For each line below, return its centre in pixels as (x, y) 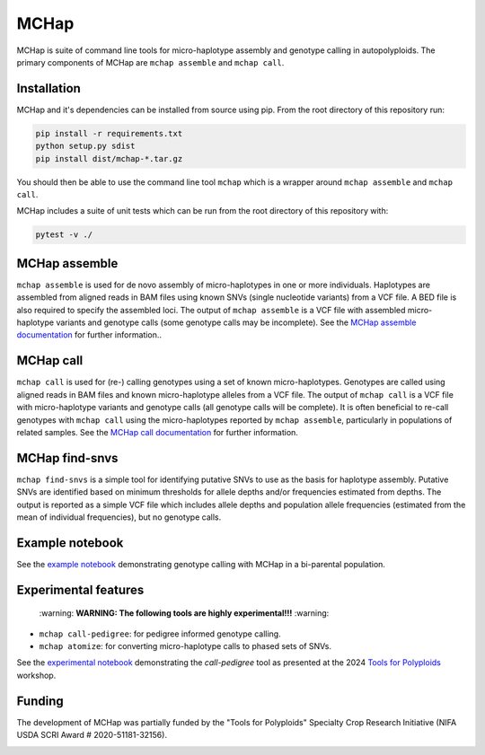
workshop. (36, 675)
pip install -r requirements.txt (109, 133)
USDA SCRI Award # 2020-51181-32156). (92, 735)
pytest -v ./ (64, 235)
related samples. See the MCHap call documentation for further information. (157, 432)
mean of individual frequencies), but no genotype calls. (119, 517)
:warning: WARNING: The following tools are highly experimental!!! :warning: (184, 613)
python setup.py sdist (85, 146)
